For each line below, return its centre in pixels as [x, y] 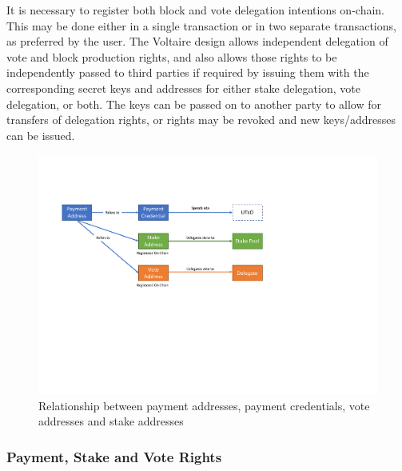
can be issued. [41, 135]
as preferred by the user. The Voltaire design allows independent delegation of [197, 41]
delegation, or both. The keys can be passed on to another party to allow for [194, 104]
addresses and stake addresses [111, 421]
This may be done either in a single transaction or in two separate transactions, [201, 25]
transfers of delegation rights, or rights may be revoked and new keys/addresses [201, 120]
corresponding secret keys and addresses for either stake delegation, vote [183, 88]
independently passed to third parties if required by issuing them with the [188, 72]
